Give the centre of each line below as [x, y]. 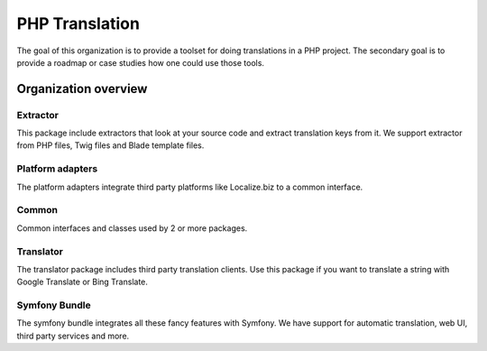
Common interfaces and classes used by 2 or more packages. [132, 228]
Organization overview [82, 89]
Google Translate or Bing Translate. [83, 282]
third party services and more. [73, 336]
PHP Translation [78, 23]
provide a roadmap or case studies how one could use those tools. [141, 62]
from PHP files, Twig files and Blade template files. [110, 145]
